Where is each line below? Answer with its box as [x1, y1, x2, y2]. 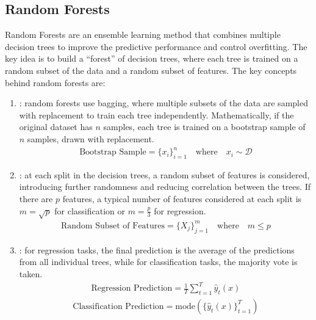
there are [19, 192, 53, 205]
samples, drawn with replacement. [27, 132, 154, 145]
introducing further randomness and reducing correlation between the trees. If [19, 180, 311, 193]
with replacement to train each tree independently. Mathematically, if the [19, 108, 294, 121]
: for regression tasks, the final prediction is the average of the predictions [19, 243, 295, 256]
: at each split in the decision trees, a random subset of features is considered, [19, 168, 310, 181]
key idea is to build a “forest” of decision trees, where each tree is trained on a [5, 52, 298, 65]
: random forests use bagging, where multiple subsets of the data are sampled [19, 96, 308, 109]
